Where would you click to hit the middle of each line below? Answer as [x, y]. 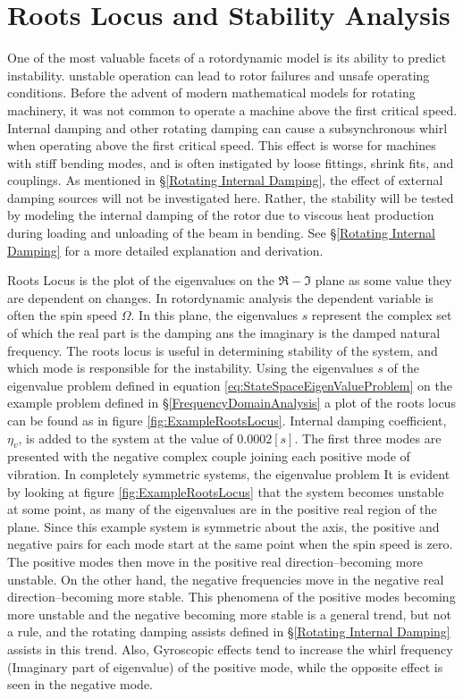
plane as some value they [383, 280]
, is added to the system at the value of [126, 438]
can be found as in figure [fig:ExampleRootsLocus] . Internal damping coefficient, [227, 420]
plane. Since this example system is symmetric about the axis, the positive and [223, 526]
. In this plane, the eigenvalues [214, 315]
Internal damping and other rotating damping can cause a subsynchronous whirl [227, 127]
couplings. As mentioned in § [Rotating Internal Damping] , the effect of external [225, 180]
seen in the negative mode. [80, 684]
